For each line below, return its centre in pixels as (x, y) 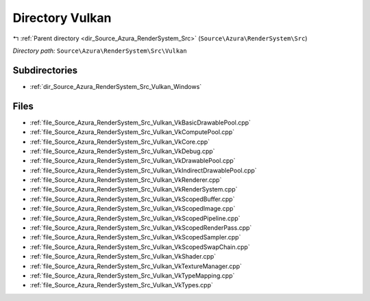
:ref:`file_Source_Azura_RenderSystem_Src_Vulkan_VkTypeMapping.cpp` (132, 276)
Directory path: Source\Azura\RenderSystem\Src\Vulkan (100, 51)
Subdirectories (45, 70)
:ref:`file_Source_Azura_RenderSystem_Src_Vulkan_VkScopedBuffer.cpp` (132, 199)
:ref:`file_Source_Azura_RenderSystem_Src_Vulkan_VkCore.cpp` (120, 142)
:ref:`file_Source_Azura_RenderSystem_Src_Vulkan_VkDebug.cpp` (122, 151)
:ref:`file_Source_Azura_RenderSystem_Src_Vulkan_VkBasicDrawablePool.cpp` (140, 122)
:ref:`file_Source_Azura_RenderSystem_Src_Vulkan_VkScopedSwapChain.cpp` (140, 247)
